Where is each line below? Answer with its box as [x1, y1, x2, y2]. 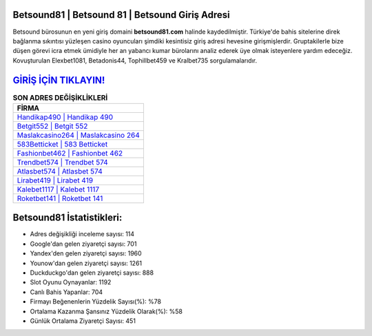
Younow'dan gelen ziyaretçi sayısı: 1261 [30, 259, 143, 267]
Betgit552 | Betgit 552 [17, 121, 88, 131]
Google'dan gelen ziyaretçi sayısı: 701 [30, 240, 137, 248]
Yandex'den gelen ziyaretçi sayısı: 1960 [30, 249, 142, 258]
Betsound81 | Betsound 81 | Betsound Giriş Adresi [12, 9, 230, 21]
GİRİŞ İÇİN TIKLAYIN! [12, 74, 105, 86]
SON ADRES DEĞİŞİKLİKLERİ [12, 93, 108, 103]
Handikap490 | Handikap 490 [17, 112, 114, 122]
